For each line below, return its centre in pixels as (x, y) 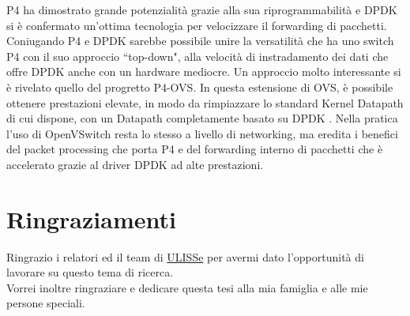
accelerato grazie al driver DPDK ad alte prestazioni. (135, 164)
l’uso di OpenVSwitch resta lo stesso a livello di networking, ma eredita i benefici (202, 133)
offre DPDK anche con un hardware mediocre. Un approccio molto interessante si (204, 71)
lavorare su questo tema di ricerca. (90, 272)
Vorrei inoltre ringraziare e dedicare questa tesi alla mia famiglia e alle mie (187, 287)
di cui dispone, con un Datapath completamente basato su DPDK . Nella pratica (202, 118)
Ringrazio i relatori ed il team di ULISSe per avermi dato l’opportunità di (185, 256)
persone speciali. (46, 303)
